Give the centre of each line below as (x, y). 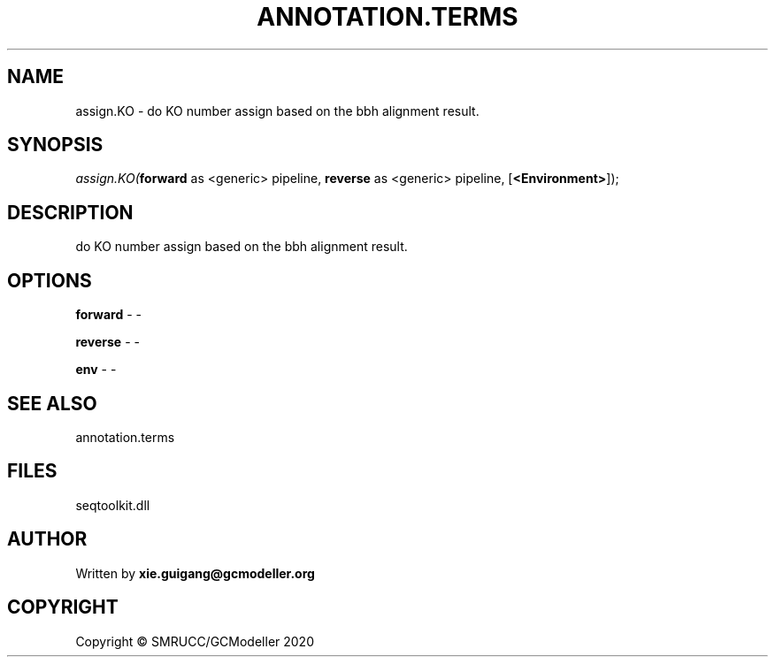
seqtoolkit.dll (113, 505)
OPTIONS (50, 280)
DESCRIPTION (70, 212)
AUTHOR (47, 539)
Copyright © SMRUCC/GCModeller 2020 (195, 641)
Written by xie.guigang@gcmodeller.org (195, 573)
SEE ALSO (52, 403)
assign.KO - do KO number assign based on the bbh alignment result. (277, 111)
